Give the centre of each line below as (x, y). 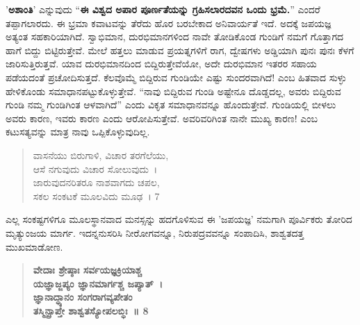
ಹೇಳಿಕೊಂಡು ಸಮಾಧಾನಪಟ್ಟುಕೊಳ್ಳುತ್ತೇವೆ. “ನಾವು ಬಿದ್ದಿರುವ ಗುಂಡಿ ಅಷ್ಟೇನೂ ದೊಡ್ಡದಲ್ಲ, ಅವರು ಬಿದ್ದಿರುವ (173, 91)
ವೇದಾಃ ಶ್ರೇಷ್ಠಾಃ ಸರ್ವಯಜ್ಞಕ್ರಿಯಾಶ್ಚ (87, 270)
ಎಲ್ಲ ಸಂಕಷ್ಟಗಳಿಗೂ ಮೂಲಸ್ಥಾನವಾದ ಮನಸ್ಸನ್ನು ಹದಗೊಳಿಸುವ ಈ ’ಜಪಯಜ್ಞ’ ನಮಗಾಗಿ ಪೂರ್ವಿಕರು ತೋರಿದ (179, 219)
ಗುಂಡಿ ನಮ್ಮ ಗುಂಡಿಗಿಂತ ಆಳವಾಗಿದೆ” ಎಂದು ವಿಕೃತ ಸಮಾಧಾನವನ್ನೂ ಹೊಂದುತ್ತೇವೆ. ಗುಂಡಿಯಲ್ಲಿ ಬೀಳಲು (171, 105)
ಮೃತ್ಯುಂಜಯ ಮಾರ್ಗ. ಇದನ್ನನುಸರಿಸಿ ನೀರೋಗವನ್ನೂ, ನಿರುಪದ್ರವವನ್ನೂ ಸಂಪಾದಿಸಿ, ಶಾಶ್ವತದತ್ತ (155, 232)
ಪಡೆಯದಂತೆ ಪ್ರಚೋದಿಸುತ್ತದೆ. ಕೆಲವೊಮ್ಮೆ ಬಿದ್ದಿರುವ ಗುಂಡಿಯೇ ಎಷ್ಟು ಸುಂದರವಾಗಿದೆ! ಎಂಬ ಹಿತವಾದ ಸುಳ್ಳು (176, 77)
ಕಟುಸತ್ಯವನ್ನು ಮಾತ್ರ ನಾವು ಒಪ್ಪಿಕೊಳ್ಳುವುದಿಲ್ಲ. (78, 132)
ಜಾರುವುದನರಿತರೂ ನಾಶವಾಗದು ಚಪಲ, (96, 182)
